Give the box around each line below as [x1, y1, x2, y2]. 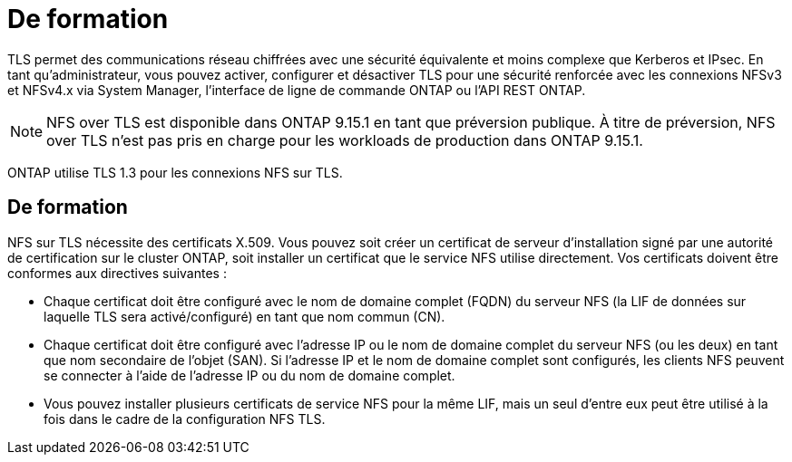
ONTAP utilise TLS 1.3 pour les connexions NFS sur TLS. [7, 164, 343, 180]
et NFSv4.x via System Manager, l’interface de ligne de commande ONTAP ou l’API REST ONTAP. [7, 82, 586, 98]
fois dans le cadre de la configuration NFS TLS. [44, 410, 326, 427]
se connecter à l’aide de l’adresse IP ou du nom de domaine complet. [44, 367, 455, 383]
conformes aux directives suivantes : [7, 265, 227, 281]
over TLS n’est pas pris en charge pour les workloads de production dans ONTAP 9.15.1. [46, 130, 643, 149]
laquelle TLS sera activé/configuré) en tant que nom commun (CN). [44, 308, 445, 324]
